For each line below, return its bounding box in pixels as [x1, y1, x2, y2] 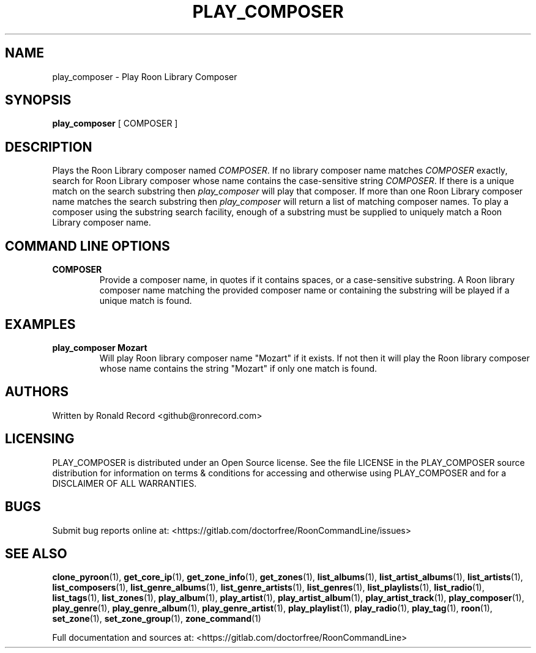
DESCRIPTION [5, 139, 92, 155]
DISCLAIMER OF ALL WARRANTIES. [52, 478, 197, 489]
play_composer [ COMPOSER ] [52, 118, 178, 129]
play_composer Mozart [52, 342, 147, 353]
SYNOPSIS [5, 92, 72, 108]
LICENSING [5, 431, 75, 447]
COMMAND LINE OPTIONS [5, 238, 170, 254]
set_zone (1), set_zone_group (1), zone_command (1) [52, 613, 261, 624]
